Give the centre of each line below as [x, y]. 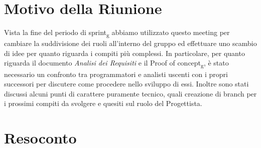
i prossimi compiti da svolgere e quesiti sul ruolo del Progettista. [103, 103]
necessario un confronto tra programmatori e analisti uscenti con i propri [116, 74]
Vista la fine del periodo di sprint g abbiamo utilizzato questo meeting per [117, 33]
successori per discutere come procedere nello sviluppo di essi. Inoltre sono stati [126, 84]
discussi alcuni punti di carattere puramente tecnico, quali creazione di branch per [130, 93]
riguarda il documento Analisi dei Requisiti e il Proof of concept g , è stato [116, 63]
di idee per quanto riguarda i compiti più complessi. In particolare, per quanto [124, 53]
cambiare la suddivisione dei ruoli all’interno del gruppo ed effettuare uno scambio [130, 43]
